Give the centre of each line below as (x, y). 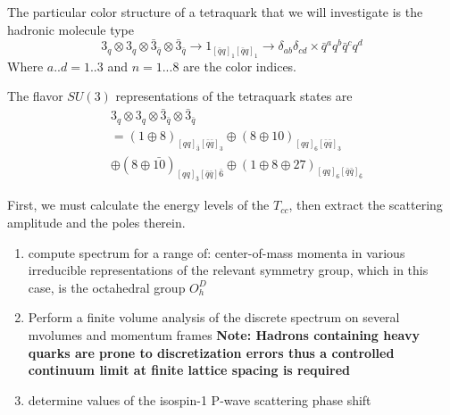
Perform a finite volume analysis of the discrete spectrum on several (214, 317)
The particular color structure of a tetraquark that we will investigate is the (215, 12)
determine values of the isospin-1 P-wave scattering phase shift (200, 399)
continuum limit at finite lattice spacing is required (189, 370)
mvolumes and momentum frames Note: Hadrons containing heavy (224, 335)
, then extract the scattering (366, 205)
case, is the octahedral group (107, 287)
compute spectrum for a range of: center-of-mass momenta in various (217, 252)
